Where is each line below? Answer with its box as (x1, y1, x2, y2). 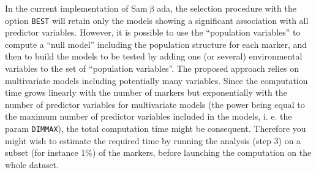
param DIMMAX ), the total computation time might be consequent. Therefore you (5, 122, 306, 134)
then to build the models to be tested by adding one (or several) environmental (5, 50, 303, 63)
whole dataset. (5, 158, 59, 171)
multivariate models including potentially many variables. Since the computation (5, 74, 308, 87)
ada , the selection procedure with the (157, 2, 296, 14)
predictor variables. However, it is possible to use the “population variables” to (5, 26, 301, 39)
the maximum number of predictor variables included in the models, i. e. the (5, 110, 292, 123)
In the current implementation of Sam (5, 2, 148, 14)
